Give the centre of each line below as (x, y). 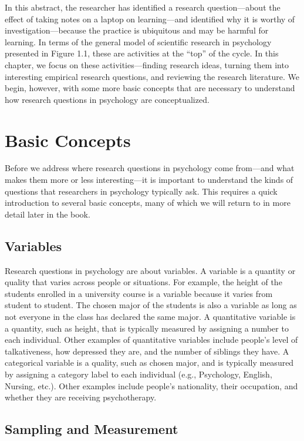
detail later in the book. (48, 214)
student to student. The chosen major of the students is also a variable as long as (151, 305)
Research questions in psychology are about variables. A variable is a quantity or (150, 270)
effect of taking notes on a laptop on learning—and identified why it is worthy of (150, 19)
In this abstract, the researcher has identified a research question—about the (143, 7)
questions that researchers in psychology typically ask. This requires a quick (141, 191)
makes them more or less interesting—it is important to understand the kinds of (149, 180)
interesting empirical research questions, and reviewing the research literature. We (152, 76)
